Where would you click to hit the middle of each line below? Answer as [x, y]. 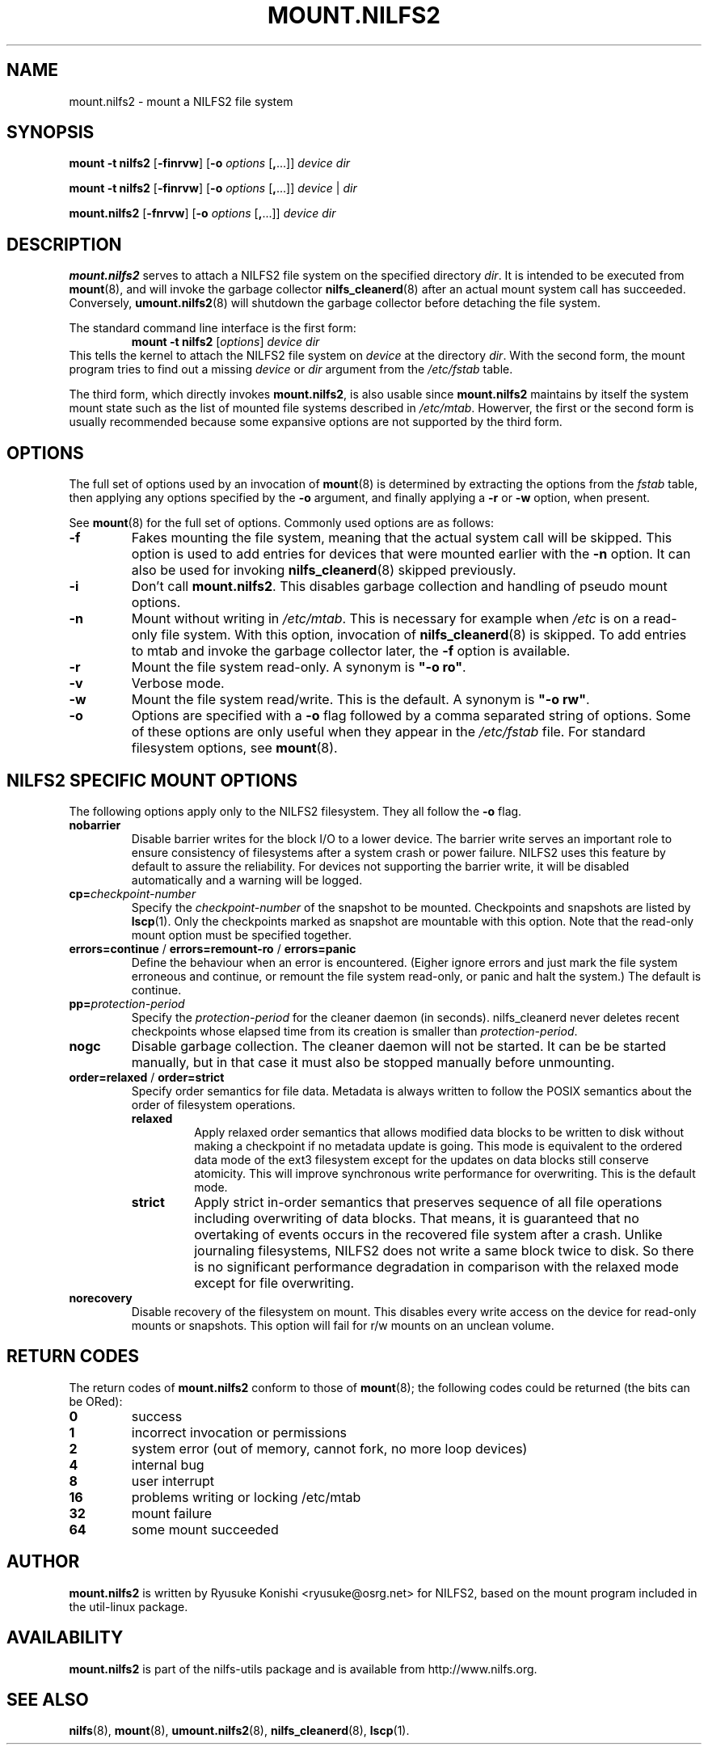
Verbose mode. [178, 684]
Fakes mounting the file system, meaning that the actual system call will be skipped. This [402, 538]
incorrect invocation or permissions [239, 1432]
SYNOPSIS [51, 133]
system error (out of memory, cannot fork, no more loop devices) [329, 1448]
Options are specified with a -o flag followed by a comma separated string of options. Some [411, 716]
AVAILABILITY [65, 1638]
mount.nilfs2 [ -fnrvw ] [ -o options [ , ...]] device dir [202, 213]
